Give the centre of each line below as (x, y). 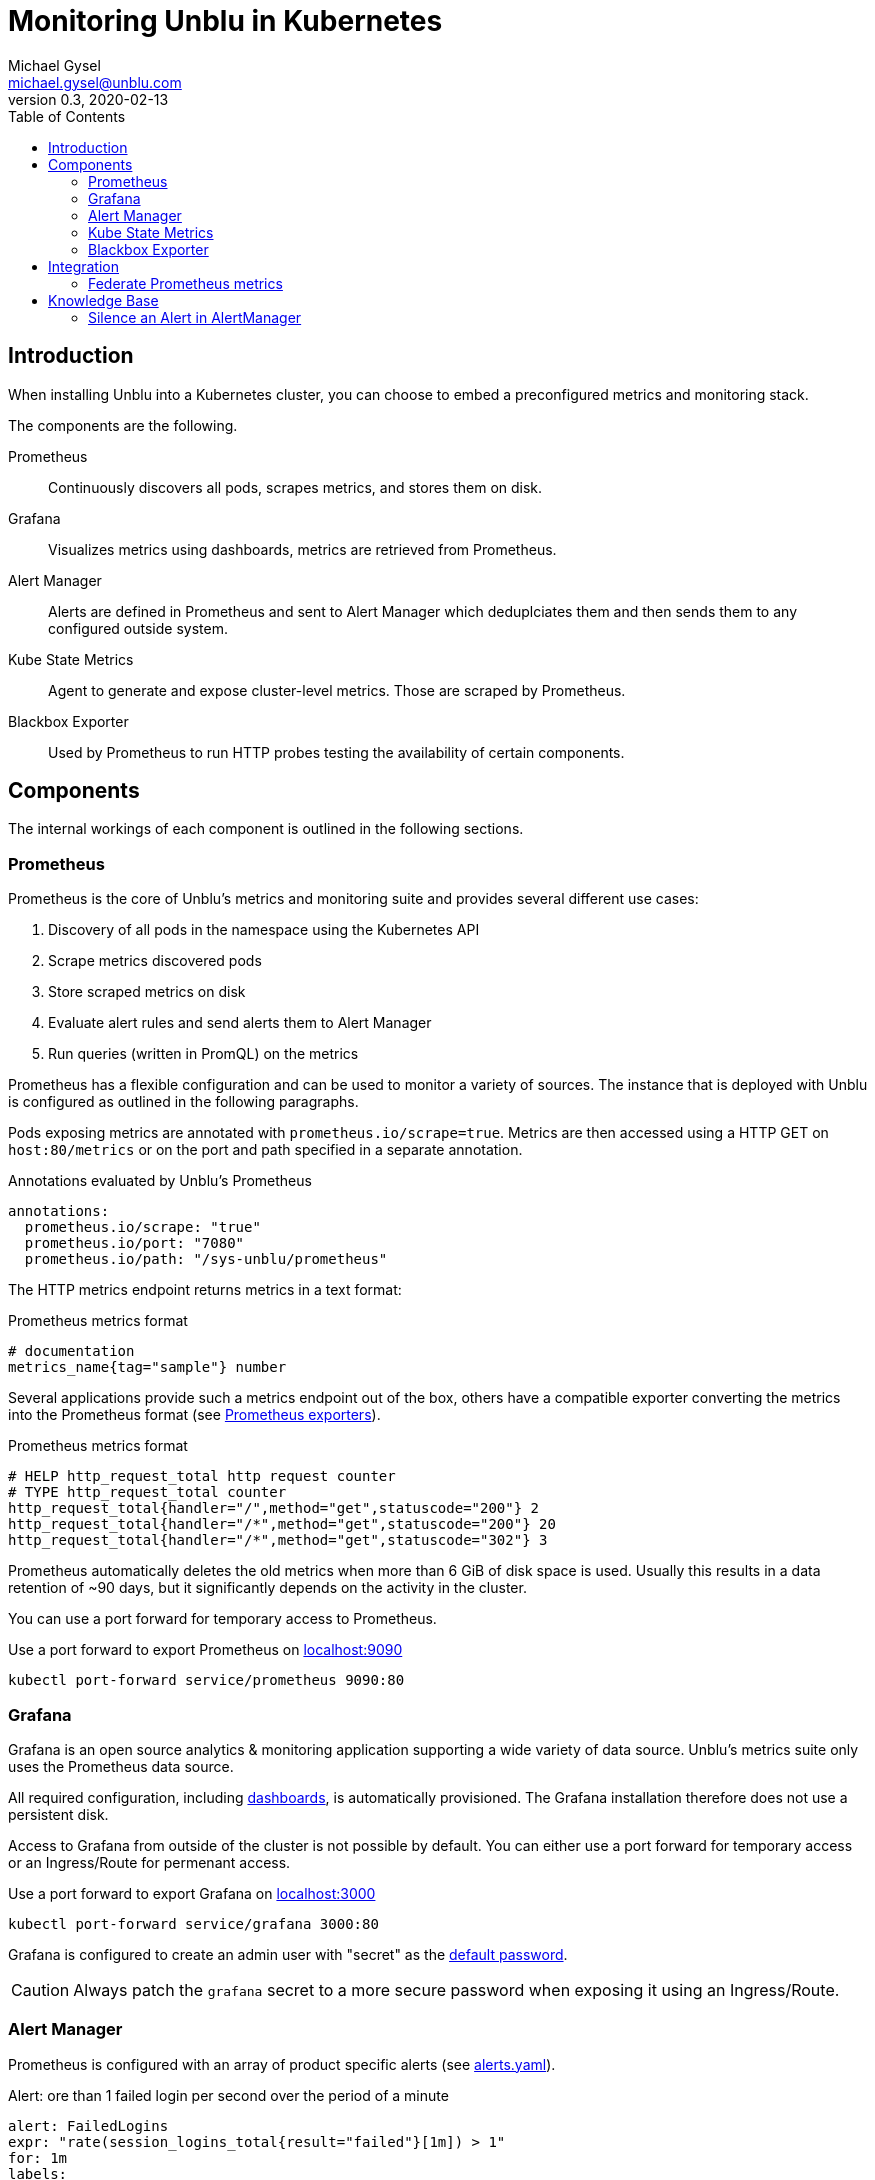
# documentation (71, 1351)
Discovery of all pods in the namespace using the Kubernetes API (264, 930)
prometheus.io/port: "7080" (134, 1243)
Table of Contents (67, 116)
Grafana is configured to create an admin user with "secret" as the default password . (288, 1954)
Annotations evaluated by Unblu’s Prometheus (160, 1181)
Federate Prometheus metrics (185, 283)
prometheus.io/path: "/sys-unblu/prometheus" (206, 1259)
